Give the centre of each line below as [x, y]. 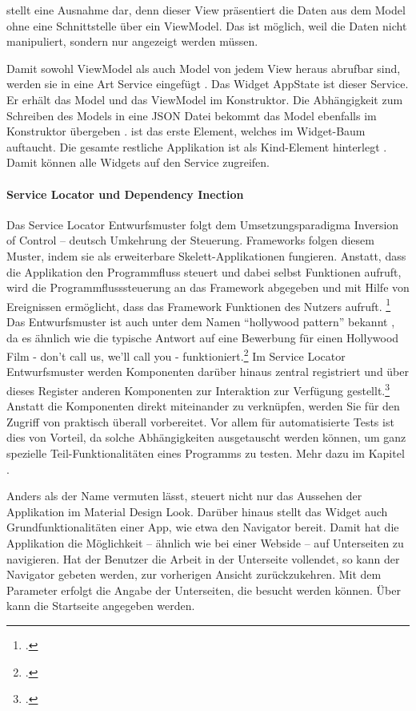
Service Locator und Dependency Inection [125, 194]
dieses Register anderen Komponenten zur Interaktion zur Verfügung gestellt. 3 [198, 389]
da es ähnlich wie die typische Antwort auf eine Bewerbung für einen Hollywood [203, 337]
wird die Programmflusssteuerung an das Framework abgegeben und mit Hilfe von [208, 287]
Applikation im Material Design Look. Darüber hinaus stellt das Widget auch [197, 511]
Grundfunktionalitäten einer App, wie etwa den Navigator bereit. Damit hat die [203, 527]
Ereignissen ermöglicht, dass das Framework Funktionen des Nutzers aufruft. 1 [199, 305]
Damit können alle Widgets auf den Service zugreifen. [138, 162]
